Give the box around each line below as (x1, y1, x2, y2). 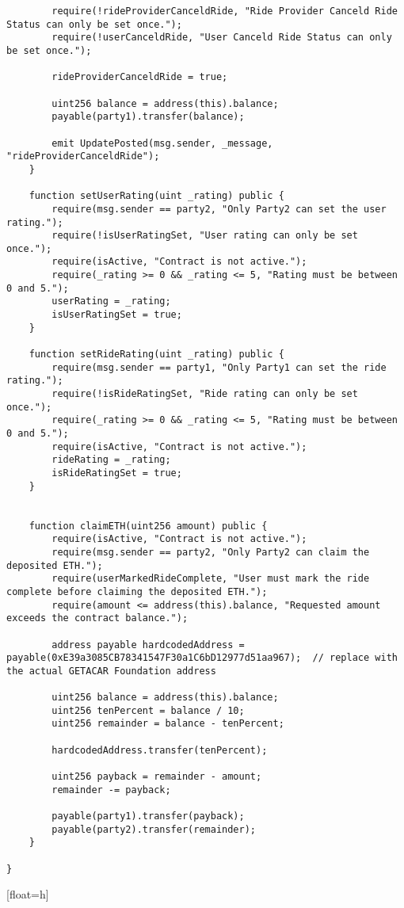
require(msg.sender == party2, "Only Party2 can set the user (51, 203, 387, 215)
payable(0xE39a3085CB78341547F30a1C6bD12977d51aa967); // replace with (6, 652, 398, 664)
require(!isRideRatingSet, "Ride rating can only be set (51, 388, 358, 400)
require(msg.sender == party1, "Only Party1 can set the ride (51, 361, 387, 373)
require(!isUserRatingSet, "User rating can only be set (51, 230, 358, 242)
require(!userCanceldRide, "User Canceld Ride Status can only (51, 32, 392, 44)
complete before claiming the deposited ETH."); (6, 586, 268, 597)
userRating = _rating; (51, 296, 171, 307)
